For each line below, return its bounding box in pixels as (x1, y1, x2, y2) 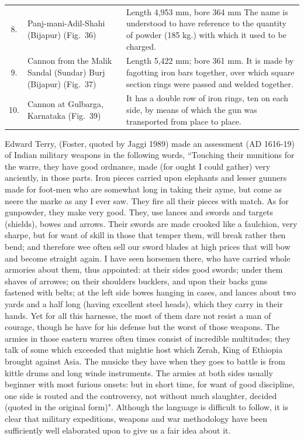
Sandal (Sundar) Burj (27, 66, 105, 78)
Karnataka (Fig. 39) (27, 109, 101, 121)
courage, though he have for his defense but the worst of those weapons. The (5, 321, 279, 333)
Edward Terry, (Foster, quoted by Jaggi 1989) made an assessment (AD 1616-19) (5, 137, 295, 149)
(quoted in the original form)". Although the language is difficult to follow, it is (5, 401, 289, 413)
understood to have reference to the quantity (126, 17, 286, 29)
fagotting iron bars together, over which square (126, 66, 295, 78)
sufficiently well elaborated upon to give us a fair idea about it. (5, 424, 231, 436)
